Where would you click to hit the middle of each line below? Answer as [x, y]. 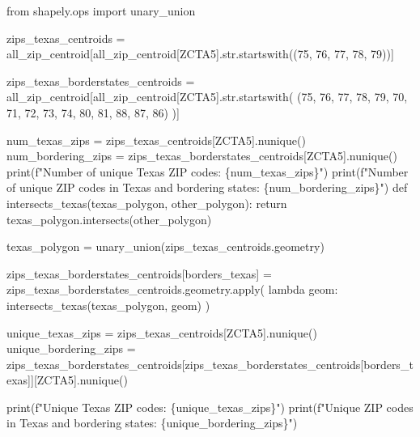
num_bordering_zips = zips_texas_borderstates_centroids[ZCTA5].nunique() [202, 156]
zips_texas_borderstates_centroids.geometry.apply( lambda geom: [172, 289]
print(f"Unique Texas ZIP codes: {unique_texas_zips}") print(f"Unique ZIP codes [210, 407]
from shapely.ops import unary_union [101, 11]
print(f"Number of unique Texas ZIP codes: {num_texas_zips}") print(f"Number [208, 171]
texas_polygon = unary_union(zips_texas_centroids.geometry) [165, 246]
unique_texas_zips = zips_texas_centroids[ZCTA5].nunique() [162, 332]
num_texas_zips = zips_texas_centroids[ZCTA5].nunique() [156, 140]
